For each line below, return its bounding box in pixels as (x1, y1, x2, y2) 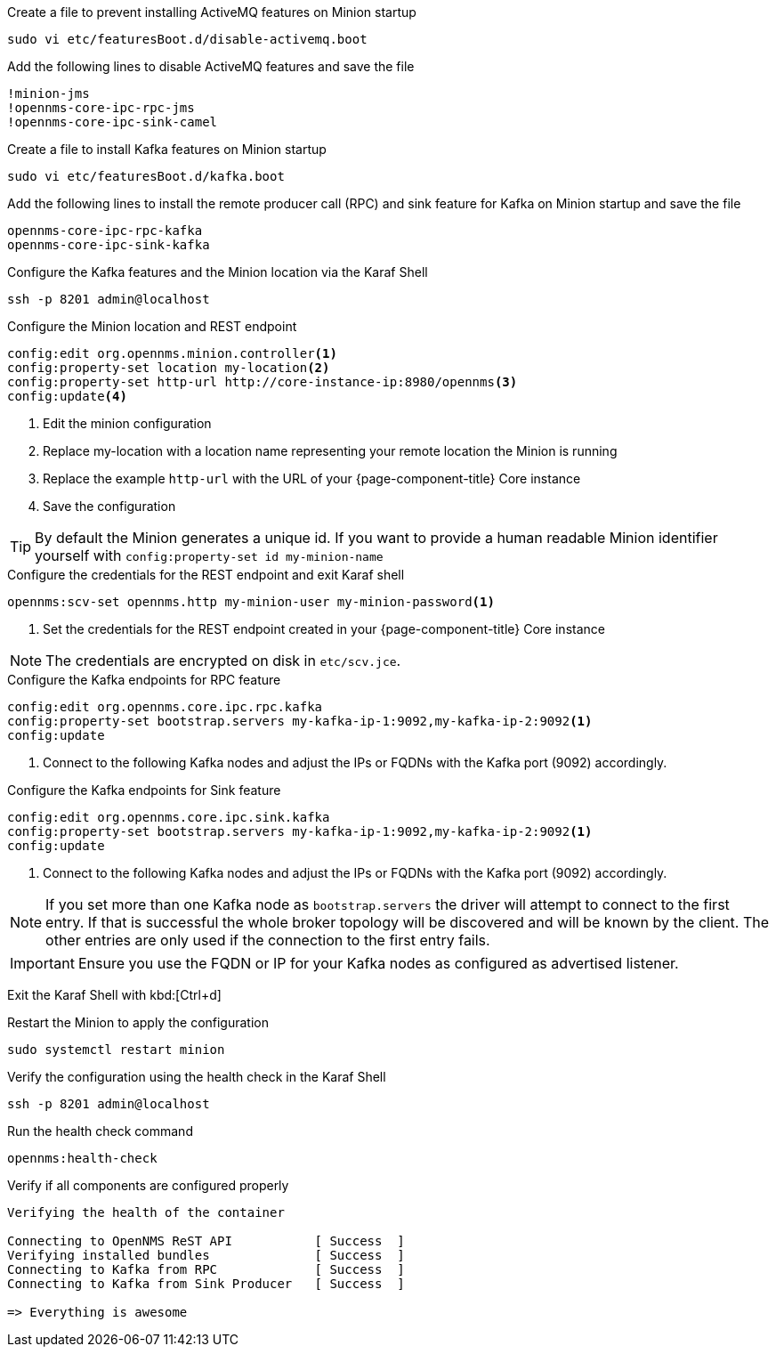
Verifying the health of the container (7, 1205, 285, 1220)
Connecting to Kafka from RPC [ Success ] (7, 1262, 405, 1277)
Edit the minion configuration (43, 416, 212, 431)
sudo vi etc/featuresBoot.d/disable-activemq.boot (7, 32, 368, 46)
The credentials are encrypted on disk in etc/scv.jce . (45, 652, 401, 669)
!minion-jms (7, 86, 90, 101)
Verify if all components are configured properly (7, 1178, 289, 1193)
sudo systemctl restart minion (7, 1042, 225, 1057)
